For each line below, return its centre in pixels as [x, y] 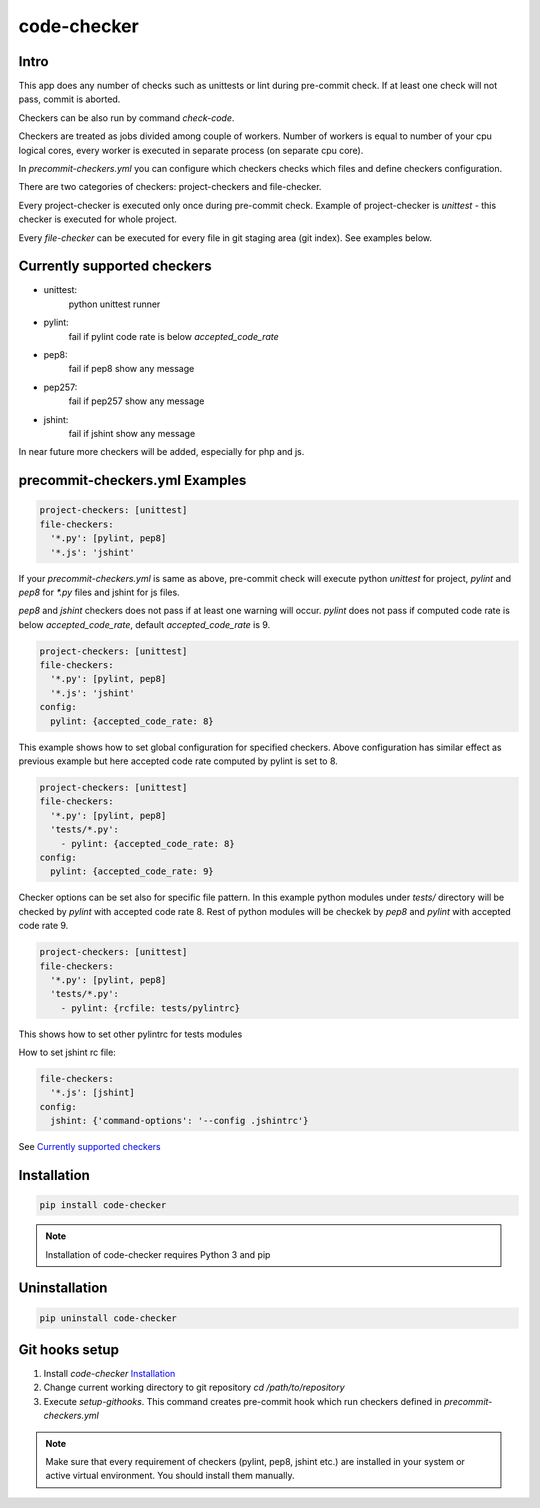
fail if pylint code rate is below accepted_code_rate [173, 336]
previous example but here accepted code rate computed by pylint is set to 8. [178, 761]
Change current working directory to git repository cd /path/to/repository [194, 1387]
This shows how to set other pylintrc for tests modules [130, 1034]
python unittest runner [114, 304]
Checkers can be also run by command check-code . [126, 117]
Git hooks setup [69, 1349]
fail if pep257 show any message [136, 401]
